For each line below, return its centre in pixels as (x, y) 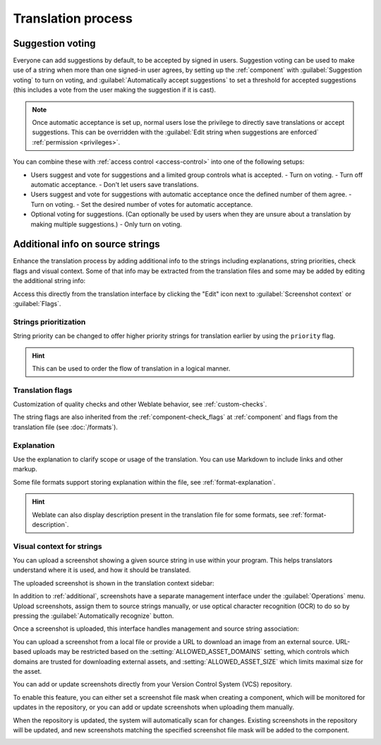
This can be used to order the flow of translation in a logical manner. (131, 368)
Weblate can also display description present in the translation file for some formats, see (161, 514)
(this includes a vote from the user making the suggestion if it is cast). (115, 90)
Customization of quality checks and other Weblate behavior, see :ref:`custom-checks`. (140, 404)
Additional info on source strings (86, 244)
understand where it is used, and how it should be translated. (102, 570)
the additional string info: (49, 281)
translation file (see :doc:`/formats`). (65, 427)
